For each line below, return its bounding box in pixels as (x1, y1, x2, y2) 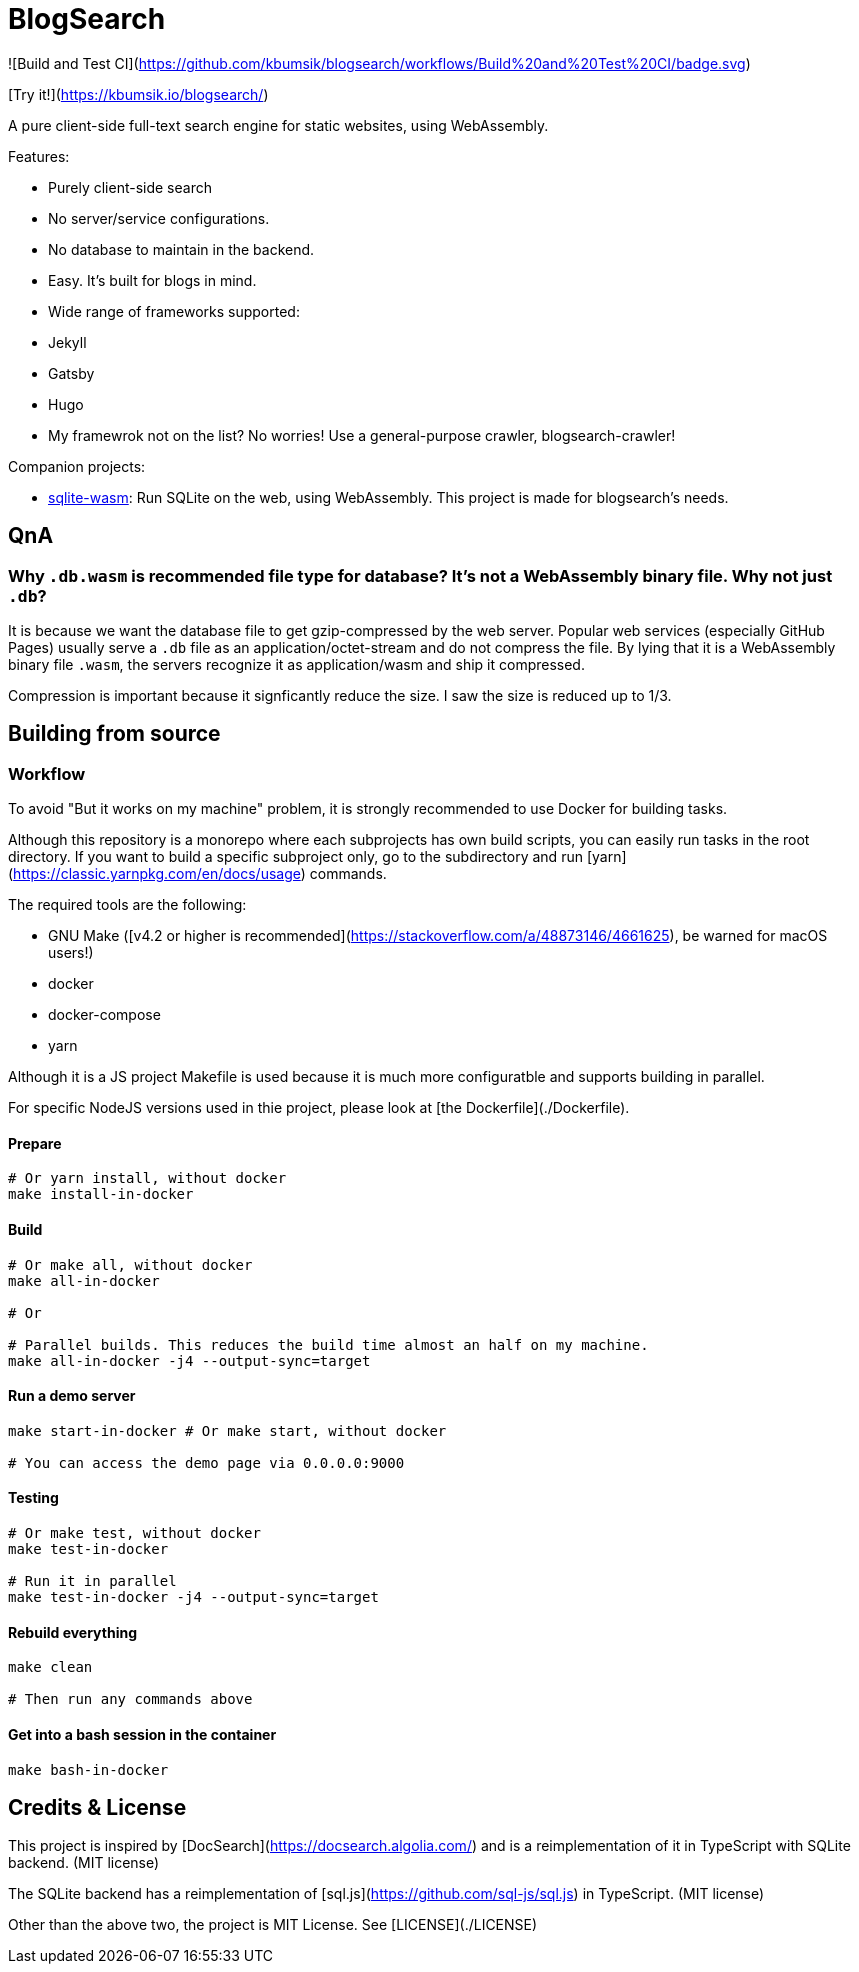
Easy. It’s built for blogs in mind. (48, 271, 257, 289)
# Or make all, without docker (8, 1256, 253, 1273)
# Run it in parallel (8, 1573, 177, 1590)
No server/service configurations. (48, 209, 270, 227)
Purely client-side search (48, 178, 212, 196)
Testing (8, 1489, 59, 1507)
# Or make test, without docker (8, 1525, 261, 1542)
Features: (8, 147, 70, 165)
